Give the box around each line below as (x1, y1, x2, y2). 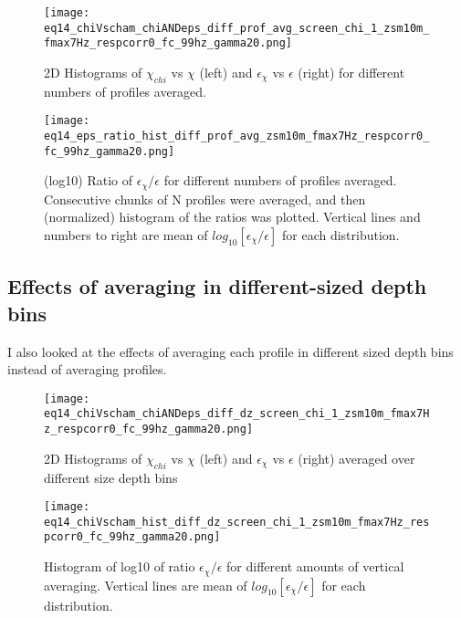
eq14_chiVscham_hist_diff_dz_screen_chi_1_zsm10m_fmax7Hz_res (44, 515, 430, 529)
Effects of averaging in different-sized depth (7, 272, 427, 300)
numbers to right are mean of (44, 225, 208, 244)
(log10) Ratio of (44, 171, 133, 190)
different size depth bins (44, 467, 178, 487)
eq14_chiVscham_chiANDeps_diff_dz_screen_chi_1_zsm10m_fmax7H (44, 407, 430, 421)
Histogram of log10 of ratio (44, 557, 195, 576)
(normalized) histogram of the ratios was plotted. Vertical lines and (44, 207, 421, 226)
